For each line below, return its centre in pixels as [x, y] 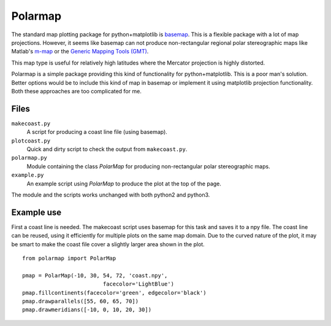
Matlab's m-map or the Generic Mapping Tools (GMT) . [80, 52]
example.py [28, 175]
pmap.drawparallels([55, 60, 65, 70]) [81, 301]
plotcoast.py [31, 141]
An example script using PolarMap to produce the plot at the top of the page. [124, 184]
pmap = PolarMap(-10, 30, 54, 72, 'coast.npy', [95, 275]
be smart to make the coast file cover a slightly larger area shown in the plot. [108, 244]
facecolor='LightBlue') [139, 284]
